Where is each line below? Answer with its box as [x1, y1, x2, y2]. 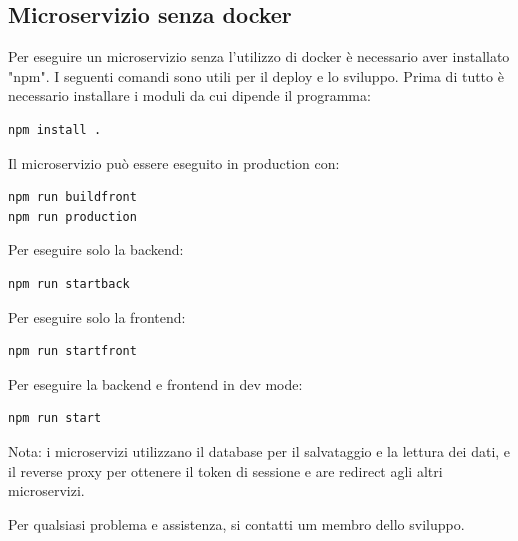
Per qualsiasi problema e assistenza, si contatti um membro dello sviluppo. [8, 513, 465, 534]
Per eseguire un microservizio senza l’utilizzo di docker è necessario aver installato [8, 46, 510, 67]
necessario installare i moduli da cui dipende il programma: [8, 85, 371, 106]
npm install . [8, 122, 102, 137]
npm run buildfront [8, 190, 137, 205]
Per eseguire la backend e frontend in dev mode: [8, 373, 303, 394]
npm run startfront [8, 344, 137, 359]
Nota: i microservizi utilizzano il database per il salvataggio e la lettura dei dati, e [8, 440, 511, 461]
